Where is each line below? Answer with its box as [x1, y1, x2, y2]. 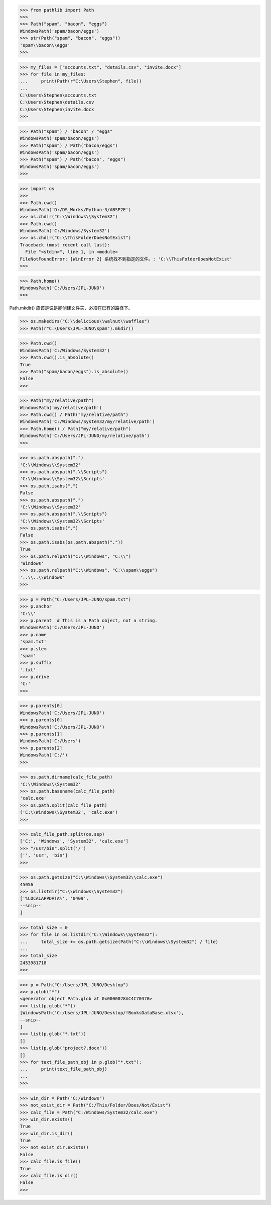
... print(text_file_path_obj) [20, 1066, 107, 1072]
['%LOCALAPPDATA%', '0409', [20, 896, 89, 901]
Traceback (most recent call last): [20, 242, 110, 247]
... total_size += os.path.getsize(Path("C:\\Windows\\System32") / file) [20, 938, 218, 944]
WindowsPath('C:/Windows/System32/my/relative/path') [20, 419, 155, 424]
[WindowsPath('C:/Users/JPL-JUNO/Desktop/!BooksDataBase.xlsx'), [20, 1010, 184, 1016]
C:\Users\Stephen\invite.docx [20, 106, 94, 112]
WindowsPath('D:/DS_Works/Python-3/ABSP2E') [20, 207, 131, 212]
